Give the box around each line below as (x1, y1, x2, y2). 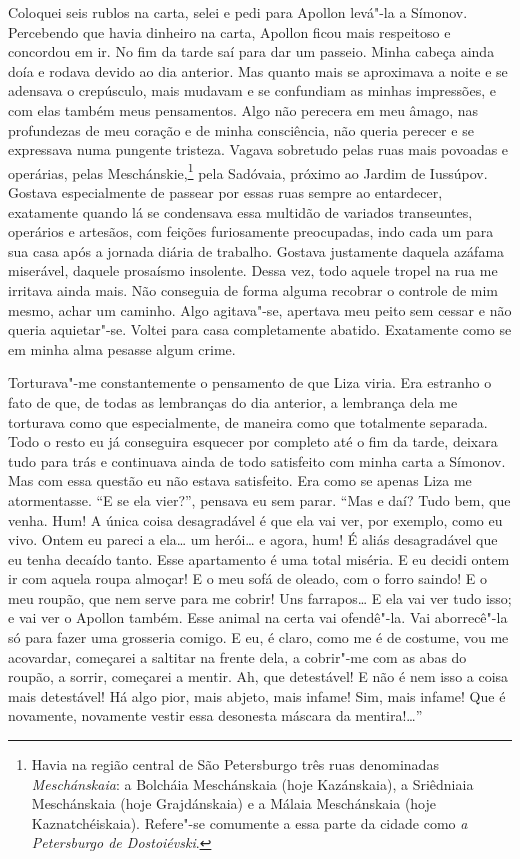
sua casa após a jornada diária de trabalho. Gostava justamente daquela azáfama (8, 240, 505, 261)
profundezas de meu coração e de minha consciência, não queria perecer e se (8, 119, 474, 140)
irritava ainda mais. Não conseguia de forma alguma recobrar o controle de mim (8, 279, 499, 300)
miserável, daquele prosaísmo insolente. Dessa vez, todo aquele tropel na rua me (8, 260, 498, 281)
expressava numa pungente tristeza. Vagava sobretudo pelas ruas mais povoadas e (8, 139, 509, 160)
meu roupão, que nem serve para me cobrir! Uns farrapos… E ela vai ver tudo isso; (8, 587, 512, 608)
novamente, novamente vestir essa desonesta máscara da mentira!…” (8, 705, 423, 726)
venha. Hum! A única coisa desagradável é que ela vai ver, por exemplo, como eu (8, 509, 503, 530)
